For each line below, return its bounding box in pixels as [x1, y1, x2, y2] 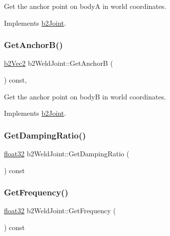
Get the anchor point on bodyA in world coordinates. [4, 1, 167, 11]
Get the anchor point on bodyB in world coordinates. [4, 91, 166, 101]
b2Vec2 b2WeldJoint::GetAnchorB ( [4, 58, 113, 68]
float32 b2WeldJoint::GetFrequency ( [4, 205, 116, 216]
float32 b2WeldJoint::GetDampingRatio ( [4, 148, 129, 158]
